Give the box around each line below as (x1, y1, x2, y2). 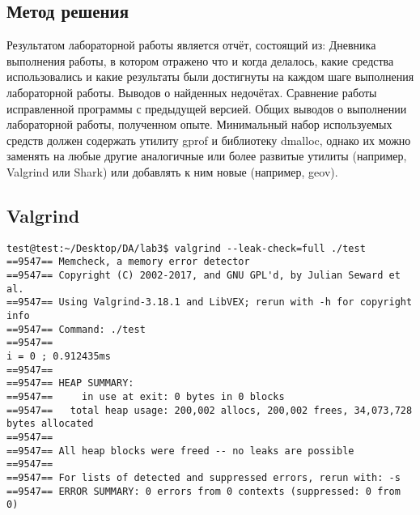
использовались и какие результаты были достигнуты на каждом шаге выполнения (6, 68, 414, 85)
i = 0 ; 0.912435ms (6, 351, 111, 362)
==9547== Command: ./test (6, 323, 146, 335)
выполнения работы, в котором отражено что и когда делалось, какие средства (6, 52, 394, 69)
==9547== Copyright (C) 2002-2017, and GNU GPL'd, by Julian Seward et (6, 270, 401, 282)
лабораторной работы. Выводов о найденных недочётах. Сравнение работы (6, 83, 377, 100)
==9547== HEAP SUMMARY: (6, 377, 134, 389)
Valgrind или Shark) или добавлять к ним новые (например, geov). (6, 163, 338, 180)
